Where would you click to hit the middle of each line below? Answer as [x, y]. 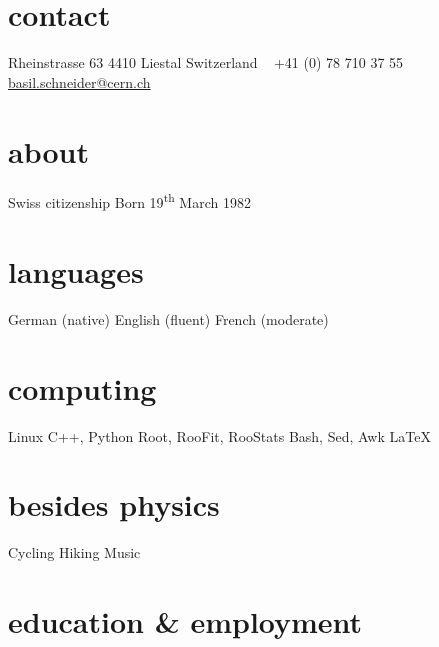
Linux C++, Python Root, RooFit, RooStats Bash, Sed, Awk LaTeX [219, 435]
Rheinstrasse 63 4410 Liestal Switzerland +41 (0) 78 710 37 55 [206, 62]
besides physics [114, 504]
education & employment [185, 621]
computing [82, 387]
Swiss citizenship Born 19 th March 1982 [129, 201]
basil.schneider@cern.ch [79, 81]
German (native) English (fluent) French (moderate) [168, 318]
